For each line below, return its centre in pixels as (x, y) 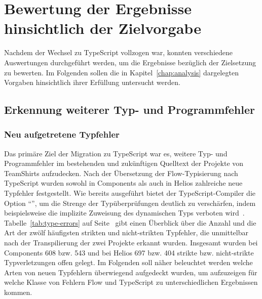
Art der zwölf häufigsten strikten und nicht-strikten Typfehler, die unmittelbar (126, 232)
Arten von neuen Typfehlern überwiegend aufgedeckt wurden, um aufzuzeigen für (131, 272)
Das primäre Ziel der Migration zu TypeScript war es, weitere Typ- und (116, 153)
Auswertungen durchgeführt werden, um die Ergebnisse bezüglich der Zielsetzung (130, 62)
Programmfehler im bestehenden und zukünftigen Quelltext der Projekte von (124, 163)
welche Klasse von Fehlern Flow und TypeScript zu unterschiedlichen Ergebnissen (131, 282)
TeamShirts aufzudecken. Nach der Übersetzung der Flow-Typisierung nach (121, 173)
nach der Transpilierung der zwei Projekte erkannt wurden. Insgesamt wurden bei (131, 243)
